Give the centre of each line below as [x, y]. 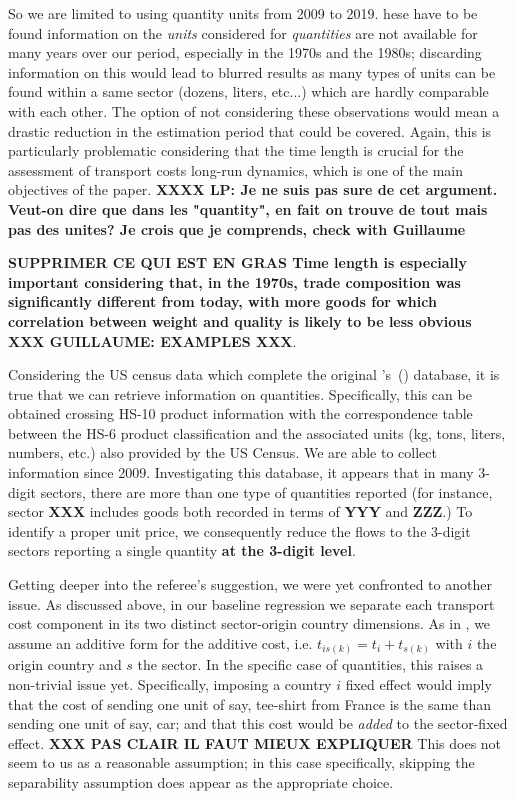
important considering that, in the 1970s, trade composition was [234, 281]
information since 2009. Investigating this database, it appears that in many [241, 472]
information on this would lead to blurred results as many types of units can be [252, 71]
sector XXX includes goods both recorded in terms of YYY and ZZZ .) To [240, 511]
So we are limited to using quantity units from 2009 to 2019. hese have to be [243, 13]
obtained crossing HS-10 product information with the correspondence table [240, 413]
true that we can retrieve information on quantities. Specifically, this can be [240, 393]
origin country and [65, 664]
